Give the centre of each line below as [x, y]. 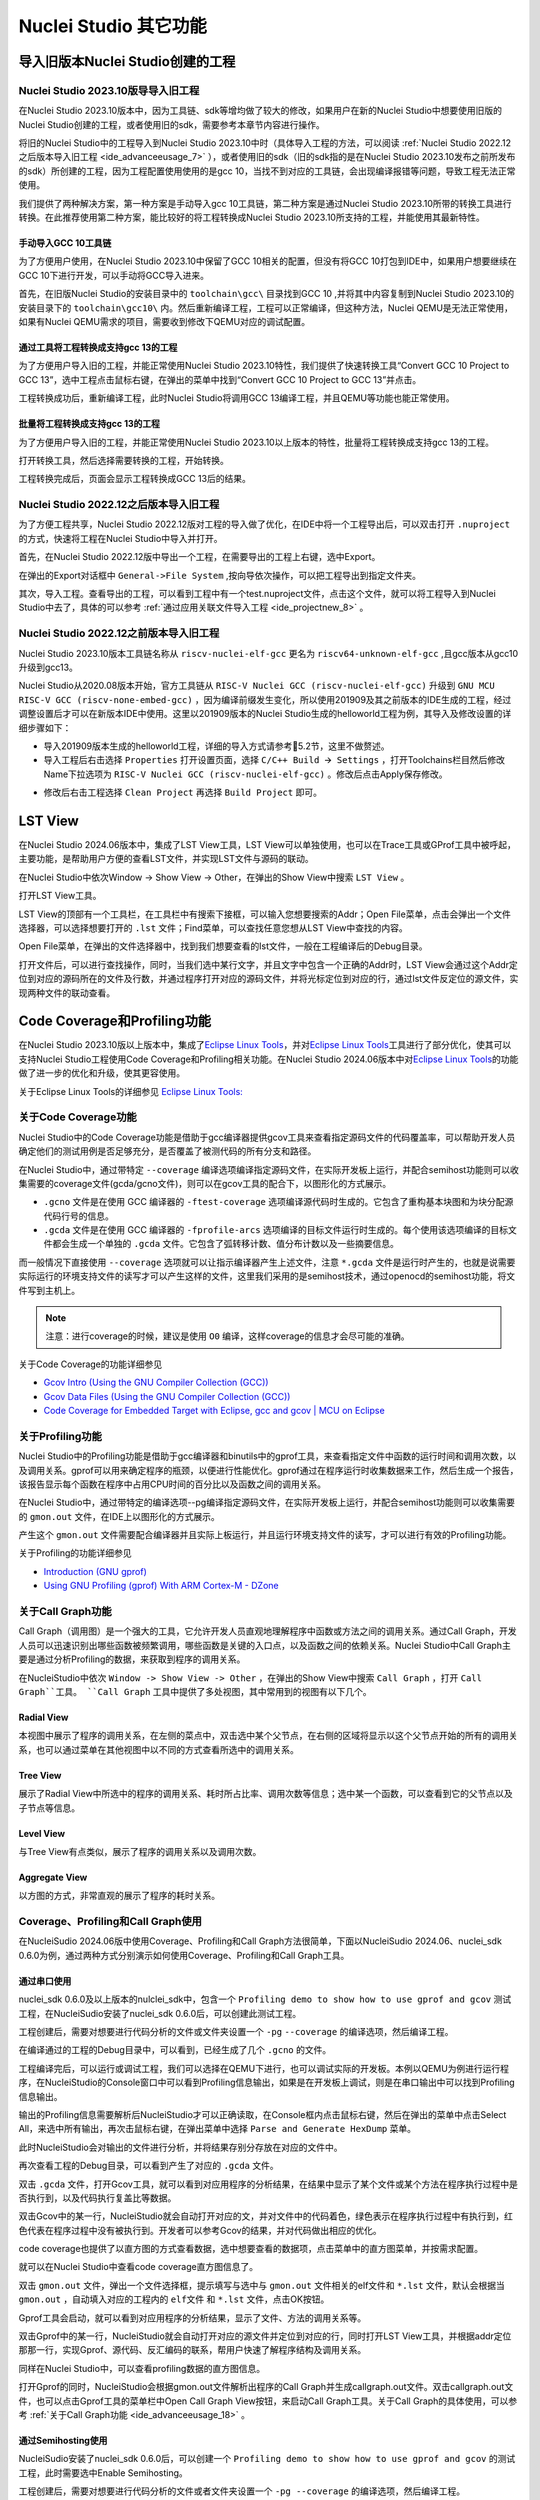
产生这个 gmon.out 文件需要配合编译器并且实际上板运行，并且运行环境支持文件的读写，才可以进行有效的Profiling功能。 [265, 1535]
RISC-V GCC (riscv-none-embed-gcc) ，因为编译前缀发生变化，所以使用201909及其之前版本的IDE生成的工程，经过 [265, 699]
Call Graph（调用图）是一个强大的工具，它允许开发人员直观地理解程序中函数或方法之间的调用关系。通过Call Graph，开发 [267, 1631]
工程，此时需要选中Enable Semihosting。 [103, 2472]
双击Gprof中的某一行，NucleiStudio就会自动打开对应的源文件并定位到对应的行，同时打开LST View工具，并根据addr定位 [265, 2336]
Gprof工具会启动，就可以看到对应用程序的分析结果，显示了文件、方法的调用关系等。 [192, 2317]
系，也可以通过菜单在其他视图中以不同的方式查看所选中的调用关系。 [158, 1749]
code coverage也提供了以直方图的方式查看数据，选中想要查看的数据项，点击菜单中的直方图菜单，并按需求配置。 [251, 2249]
